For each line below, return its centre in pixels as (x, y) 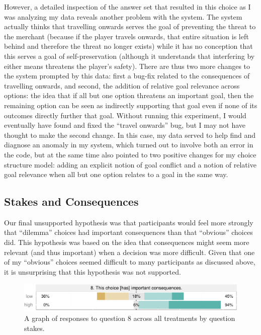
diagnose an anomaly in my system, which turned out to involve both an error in (129, 145)
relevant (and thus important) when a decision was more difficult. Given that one (129, 252)
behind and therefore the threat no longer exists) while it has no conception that (128, 46)
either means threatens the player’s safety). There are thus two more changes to (127, 66)
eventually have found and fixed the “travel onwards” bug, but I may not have (125, 125)
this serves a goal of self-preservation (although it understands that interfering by (129, 56)
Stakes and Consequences (71, 201)
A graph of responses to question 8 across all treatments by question (130, 318)
